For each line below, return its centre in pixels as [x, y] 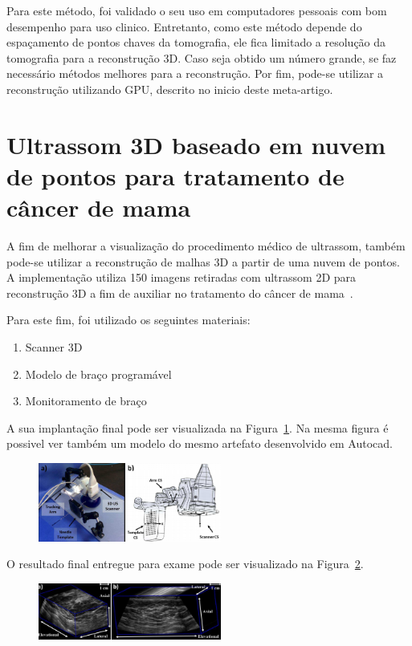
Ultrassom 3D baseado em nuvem [196, 144]
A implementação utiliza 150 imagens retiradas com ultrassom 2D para [182, 277]
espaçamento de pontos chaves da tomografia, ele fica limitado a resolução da [196, 42]
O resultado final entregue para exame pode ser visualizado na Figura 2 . [185, 564]
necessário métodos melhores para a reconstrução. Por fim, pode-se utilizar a [195, 73]
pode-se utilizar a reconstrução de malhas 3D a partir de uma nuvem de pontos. [203, 261]
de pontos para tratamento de [175, 175]
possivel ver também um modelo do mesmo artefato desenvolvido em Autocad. [200, 443]
